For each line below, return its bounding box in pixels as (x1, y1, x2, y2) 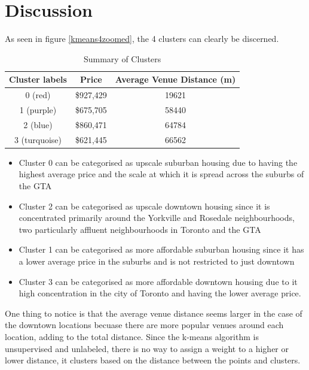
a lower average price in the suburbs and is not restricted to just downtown (19, 254, 295, 267)
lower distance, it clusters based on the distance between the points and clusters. (5, 354, 301, 366)
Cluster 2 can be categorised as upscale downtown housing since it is (19, 199, 270, 212)
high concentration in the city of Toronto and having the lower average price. (19, 287, 301, 299)
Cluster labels (9, 73, 67, 86)
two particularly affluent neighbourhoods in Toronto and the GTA (19, 223, 261, 235)
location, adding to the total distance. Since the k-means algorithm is (5, 330, 259, 342)
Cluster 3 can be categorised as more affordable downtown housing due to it (19, 275, 298, 287)
